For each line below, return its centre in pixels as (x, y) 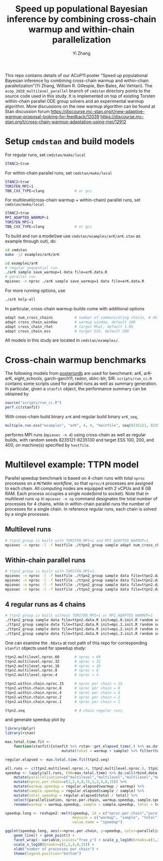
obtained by (17, 394)
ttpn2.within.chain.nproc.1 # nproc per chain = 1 (63, 702)
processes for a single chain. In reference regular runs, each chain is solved (81, 509)
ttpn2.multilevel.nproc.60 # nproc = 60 (53, 657)
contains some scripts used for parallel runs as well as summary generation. (81, 383)
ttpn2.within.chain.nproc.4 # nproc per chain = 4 (63, 693)
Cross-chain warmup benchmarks (76, 360)
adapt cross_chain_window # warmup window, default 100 (70, 322)
